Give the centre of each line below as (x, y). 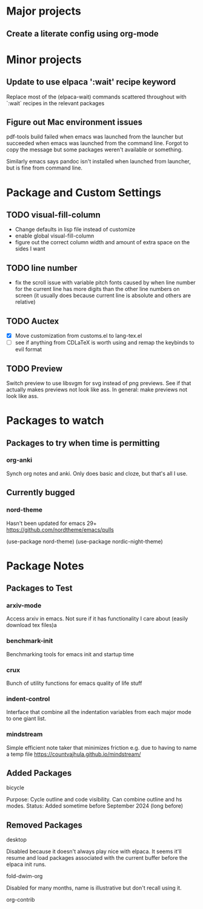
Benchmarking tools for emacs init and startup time (70, 654)
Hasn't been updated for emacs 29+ (52, 523)
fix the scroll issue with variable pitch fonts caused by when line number (105, 283)
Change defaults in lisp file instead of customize (75, 230)
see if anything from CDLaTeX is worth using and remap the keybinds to (105, 343)
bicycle (15, 787)
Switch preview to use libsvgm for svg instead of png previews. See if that (99, 383)
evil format (28, 349)
